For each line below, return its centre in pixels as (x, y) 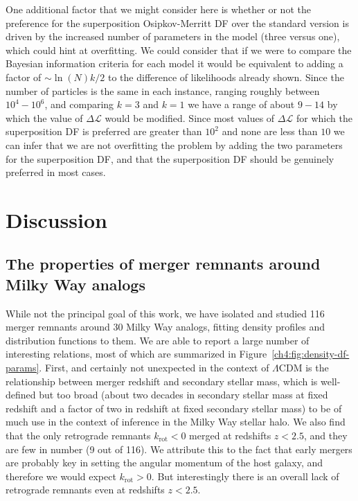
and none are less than (270, 131)
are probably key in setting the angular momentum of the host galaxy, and (164, 463)
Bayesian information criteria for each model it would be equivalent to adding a (174, 63)
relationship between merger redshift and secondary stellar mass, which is (162, 381)
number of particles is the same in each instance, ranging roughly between (163, 90)
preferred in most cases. (56, 172)
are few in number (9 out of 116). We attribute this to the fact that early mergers (179, 449)
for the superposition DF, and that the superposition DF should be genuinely (170, 158)
